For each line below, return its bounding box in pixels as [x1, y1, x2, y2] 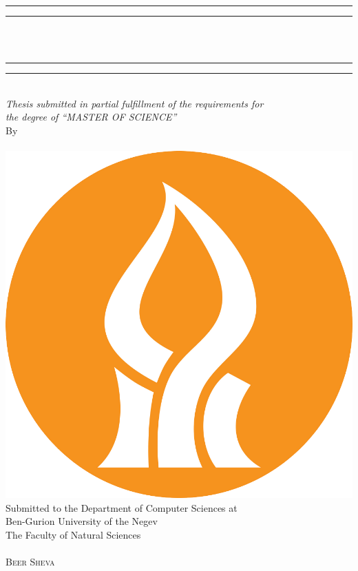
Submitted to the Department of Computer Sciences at [6, 500, 238, 515]
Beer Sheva [6, 554, 55, 569]
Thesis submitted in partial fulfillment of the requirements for [6, 96, 264, 110]
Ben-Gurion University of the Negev [6, 514, 158, 528]
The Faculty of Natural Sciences [6, 527, 141, 541]
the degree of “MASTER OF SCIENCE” [6, 110, 177, 124]
